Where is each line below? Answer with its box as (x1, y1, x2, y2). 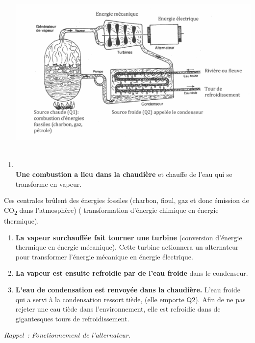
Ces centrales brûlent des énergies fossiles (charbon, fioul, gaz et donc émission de (4, 195, 249, 205)
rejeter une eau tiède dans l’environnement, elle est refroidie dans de (15, 304, 221, 314)
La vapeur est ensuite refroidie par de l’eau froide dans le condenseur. (15, 268, 248, 278)
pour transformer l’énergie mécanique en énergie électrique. (15, 251, 193, 261)
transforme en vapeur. (15, 178, 82, 189)
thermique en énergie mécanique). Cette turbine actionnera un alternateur (15, 242, 239, 252)
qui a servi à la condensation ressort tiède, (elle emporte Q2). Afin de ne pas (15, 294, 246, 304)
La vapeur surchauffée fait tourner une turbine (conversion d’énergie (15, 232, 242, 242)
